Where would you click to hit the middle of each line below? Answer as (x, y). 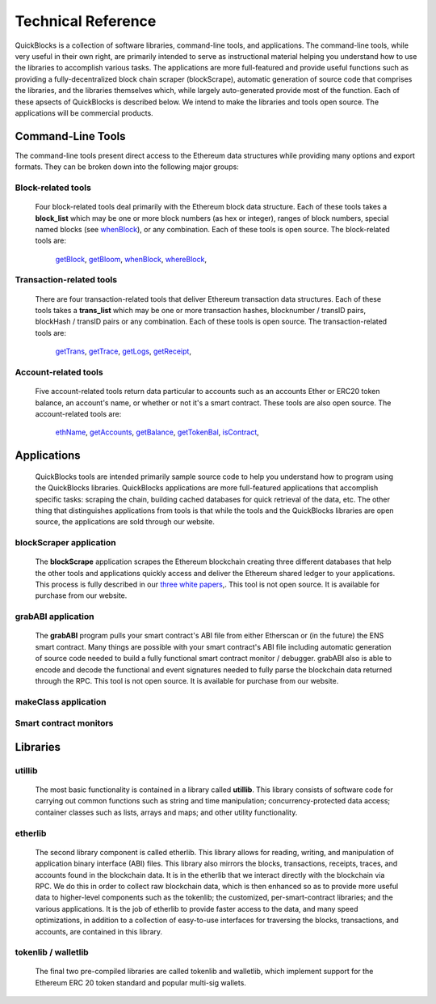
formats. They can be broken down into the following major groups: (127, 167)
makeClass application (61, 701)
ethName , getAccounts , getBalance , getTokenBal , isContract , (157, 432)
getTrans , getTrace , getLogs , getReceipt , (123, 351)
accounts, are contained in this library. (99, 931)
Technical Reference (86, 21)
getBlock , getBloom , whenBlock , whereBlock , (131, 259)
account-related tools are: (78, 413)
